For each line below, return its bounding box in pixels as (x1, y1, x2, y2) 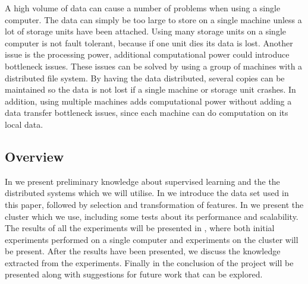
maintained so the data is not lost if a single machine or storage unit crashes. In (5, 83, 296, 96)
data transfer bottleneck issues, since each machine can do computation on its (5, 106, 288, 119)
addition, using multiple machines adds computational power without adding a (5, 94, 292, 107)
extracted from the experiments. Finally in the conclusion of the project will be (5, 256, 294, 269)
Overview (5, 147, 64, 165)
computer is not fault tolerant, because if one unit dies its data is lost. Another (5, 36, 293, 49)
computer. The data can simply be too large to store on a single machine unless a (5, 13, 302, 26)
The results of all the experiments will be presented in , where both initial (5, 222, 275, 234)
